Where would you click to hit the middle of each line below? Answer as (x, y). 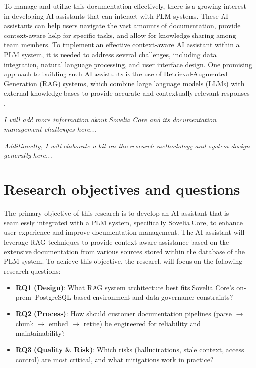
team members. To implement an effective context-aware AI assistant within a (122, 45)
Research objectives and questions (122, 189)
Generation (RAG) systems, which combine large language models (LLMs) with (124, 83)
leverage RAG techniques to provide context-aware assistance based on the (117, 241)
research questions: (32, 271)
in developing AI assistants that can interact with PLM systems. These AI (116, 16)
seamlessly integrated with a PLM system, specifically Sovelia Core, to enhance (124, 222)
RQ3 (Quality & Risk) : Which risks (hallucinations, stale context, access (130, 350)
